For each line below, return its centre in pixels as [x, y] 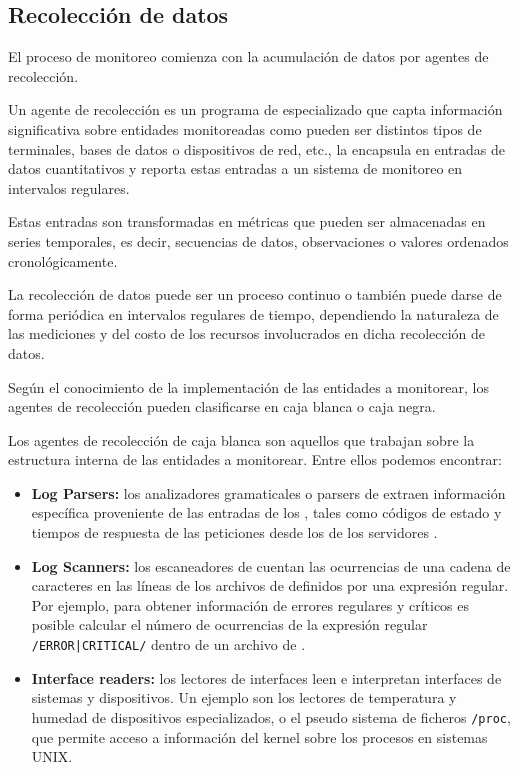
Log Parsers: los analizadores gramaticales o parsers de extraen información [268, 492]
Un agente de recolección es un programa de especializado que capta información [255, 109]
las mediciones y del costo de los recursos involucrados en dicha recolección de [247, 333]
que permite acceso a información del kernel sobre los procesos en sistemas [259, 736]
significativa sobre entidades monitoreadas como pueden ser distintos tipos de [245, 128]
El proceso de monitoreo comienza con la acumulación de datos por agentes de [248, 56]
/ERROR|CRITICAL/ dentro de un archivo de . [168, 644]
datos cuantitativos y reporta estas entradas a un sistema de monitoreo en [235, 168]
